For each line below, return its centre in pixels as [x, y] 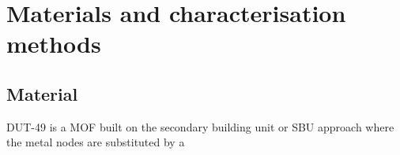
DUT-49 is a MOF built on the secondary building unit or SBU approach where [200, 126]
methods [54, 44]
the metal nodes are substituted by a [96, 142]
